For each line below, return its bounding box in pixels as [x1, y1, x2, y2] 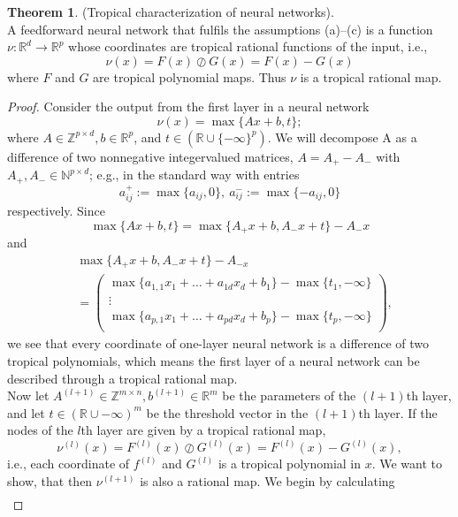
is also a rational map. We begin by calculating [140, 471, 395, 490]
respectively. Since [7, 201, 105, 220]
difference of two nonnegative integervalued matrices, [7, 147, 294, 165]
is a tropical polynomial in [218, 454, 362, 473]
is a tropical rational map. [300, 67, 442, 86]
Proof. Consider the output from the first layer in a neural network [7, 97, 370, 116]
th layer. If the [358, 403, 438, 422]
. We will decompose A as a [267, 127, 417, 146]
